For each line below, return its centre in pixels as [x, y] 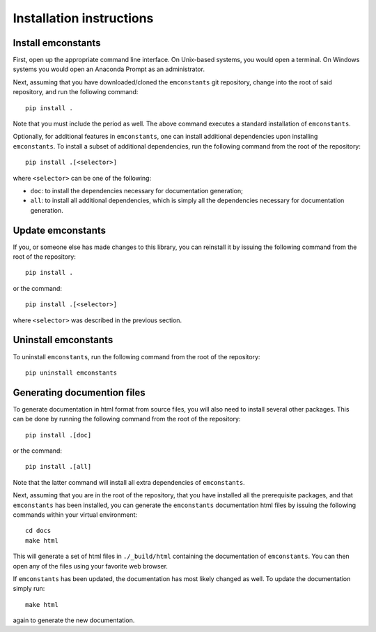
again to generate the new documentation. [74, 620]
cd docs [38, 531]
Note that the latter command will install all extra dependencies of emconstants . [129, 482]
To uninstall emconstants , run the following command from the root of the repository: [136, 356]
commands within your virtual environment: [75, 514]
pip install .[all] [58, 467]
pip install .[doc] [58, 435]
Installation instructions [83, 18]
